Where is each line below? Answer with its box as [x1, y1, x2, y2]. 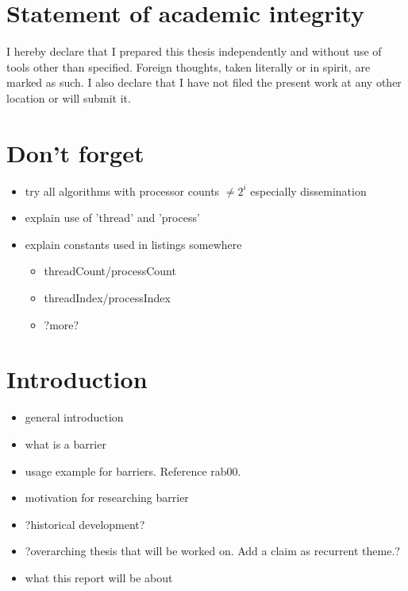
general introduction [25, 409, 124, 426]
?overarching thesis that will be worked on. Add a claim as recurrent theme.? [25, 542, 400, 559]
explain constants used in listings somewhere [25, 235, 242, 252]
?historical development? [25, 515, 145, 532]
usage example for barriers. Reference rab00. [25, 462, 241, 479]
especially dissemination [250, 182, 367, 199]
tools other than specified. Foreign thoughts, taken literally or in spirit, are [6, 58, 371, 75]
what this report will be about [25, 569, 173, 585]
